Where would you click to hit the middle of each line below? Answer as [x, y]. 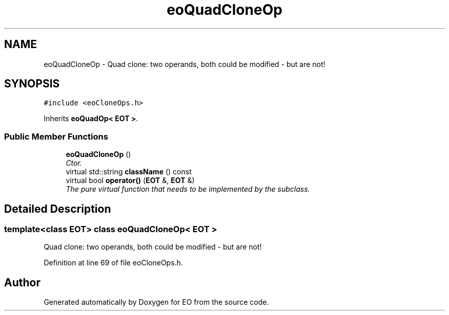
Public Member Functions [56, 136]
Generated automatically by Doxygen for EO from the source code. [156, 302]
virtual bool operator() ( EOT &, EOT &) [130, 181]
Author [22, 282]
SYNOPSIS [32, 84]
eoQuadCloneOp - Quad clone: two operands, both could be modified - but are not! [185, 64]
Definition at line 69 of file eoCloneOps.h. [113, 263]
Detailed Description [58, 209]
